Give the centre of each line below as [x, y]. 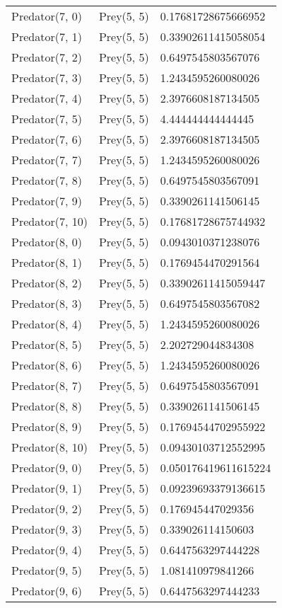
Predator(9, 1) [47, 488]
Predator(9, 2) [47, 509]
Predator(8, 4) [47, 324]
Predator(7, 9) [47, 201]
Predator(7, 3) [47, 78]
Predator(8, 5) [47, 344]
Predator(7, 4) [47, 98]
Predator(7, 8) [47, 180]
